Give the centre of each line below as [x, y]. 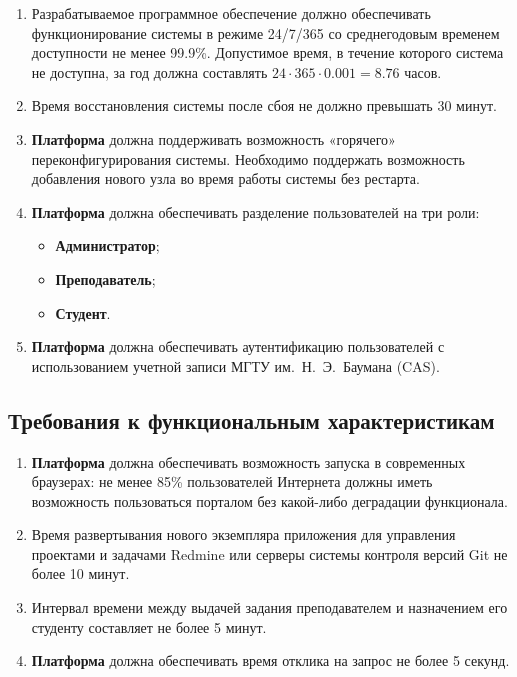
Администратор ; [107, 245]
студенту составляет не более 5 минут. [149, 626]
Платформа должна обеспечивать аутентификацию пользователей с [238, 346]
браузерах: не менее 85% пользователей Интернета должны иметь [232, 481]
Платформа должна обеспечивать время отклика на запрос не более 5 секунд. [270, 660]
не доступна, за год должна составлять [149, 71]
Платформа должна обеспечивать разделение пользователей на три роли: [255, 211]
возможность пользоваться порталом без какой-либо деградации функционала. [269, 500]
